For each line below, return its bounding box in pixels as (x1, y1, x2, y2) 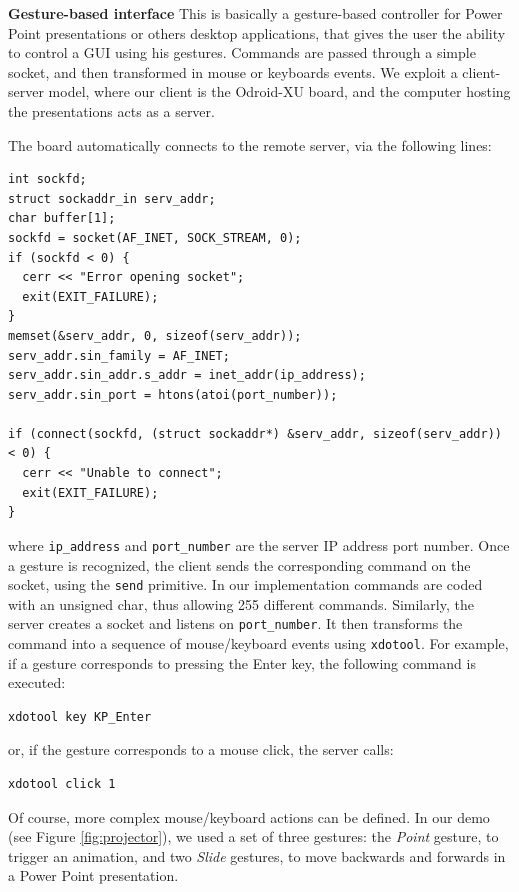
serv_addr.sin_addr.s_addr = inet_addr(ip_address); (8, 368, 366, 383)
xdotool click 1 (8, 777, 116, 792)
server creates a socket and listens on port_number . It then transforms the (8, 613, 463, 634)
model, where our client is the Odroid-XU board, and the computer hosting (48, 81, 511, 102)
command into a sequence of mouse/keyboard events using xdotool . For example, (8, 633, 509, 653)
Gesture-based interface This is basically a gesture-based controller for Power (8, 3, 503, 23)
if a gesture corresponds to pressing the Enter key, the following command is (8, 652, 476, 673)
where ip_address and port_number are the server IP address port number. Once (8, 534, 510, 555)
